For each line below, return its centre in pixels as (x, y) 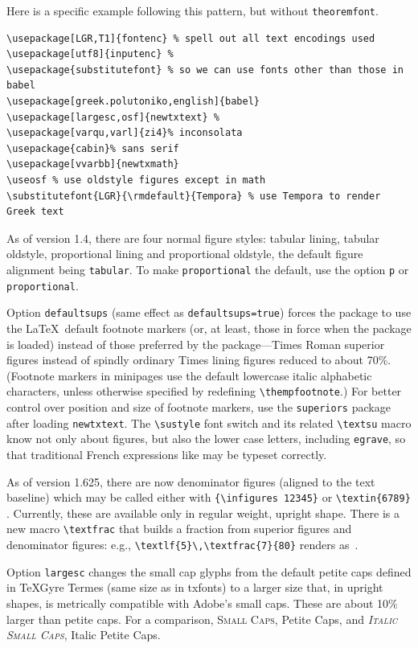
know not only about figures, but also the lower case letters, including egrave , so (206, 439)
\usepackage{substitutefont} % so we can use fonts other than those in (205, 70)
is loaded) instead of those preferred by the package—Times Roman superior (196, 344)
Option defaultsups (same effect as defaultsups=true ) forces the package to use (209, 312)
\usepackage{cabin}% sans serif (93, 148)
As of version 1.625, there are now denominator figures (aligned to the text (191, 481)
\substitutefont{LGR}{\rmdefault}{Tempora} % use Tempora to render (194, 196)
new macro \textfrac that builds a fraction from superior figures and (179, 529)
